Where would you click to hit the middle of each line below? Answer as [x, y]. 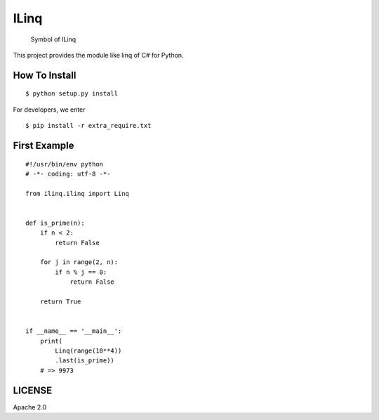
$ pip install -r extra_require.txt [88, 126]
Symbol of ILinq [53, 39]
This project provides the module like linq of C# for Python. [98, 55]
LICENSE [33, 390]
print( [51, 341]
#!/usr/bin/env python [65, 164]
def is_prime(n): [55, 223]
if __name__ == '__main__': [74, 331]
